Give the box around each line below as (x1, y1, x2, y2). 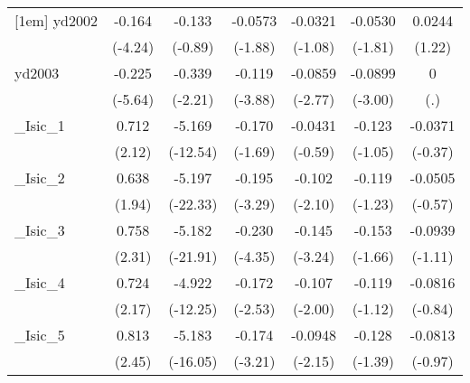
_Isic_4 (14, 272, 65, 293)
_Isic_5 (14, 324, 65, 345)
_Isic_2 (14, 167, 65, 188)
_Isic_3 (14, 220, 65, 240)
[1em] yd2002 (14, 10, 99, 31)
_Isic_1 (14, 115, 65, 135)
